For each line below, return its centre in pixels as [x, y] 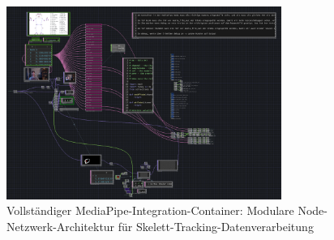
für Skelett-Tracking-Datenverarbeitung [216, 227]
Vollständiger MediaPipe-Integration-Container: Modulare [150, 210]
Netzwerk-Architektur [61, 227]
